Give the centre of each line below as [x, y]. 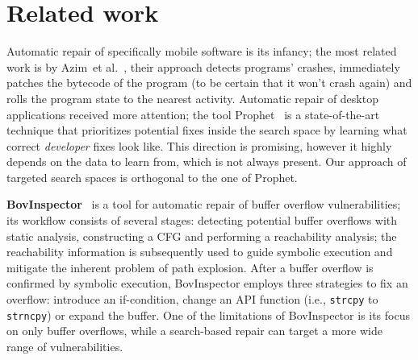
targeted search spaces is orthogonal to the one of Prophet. [152, 177]
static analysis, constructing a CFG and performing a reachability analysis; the [202, 236]
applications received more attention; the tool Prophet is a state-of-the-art [193, 114]
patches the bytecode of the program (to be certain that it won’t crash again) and [209, 83]
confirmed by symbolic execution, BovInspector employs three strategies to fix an [207, 283]
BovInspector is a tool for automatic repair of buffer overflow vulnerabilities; [204, 204]
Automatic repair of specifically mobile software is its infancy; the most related [202, 51]
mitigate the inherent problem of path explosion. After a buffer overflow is [190, 267]
